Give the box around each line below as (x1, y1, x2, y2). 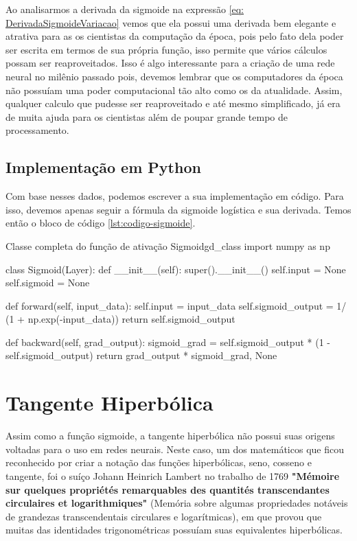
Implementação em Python (5, 157, 201, 178)
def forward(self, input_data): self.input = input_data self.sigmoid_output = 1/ (5, 298, 347, 312)
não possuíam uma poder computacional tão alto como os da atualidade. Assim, (5, 82, 343, 97)
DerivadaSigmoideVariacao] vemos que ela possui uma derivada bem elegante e (5, 15, 336, 30)
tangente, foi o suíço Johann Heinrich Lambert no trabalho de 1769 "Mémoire (5, 468, 340, 483)
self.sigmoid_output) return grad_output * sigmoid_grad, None (5, 348, 277, 362)
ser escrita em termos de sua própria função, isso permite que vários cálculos (5, 42, 327, 56)
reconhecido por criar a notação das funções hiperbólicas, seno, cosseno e (5, 455, 312, 470)
